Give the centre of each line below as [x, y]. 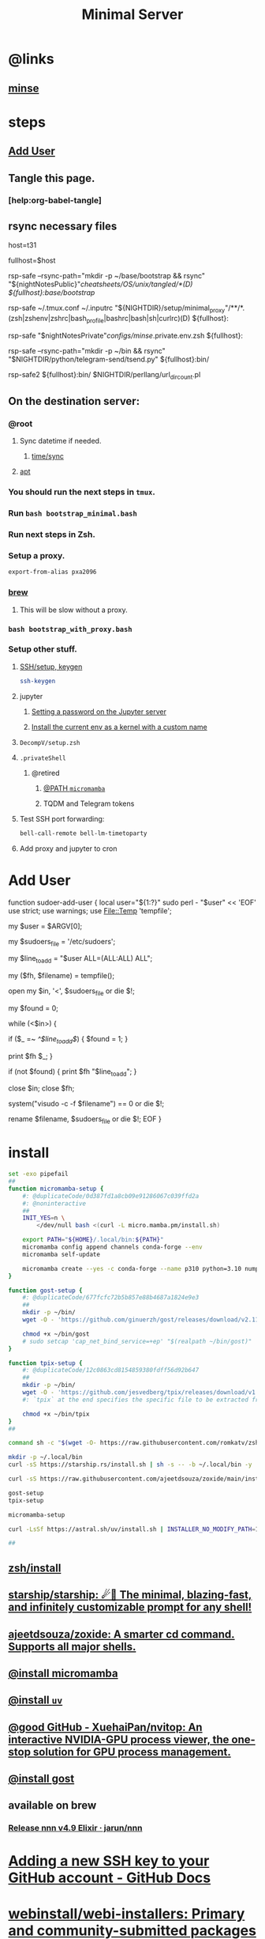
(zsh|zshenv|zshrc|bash [47, 319]
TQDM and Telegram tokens [89, 803]
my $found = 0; [34, 1008]
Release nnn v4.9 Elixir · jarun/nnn [75, 1828]
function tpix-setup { [45, 1363]
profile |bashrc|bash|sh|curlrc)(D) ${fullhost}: [157, 319]
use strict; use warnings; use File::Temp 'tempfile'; [90, 910]
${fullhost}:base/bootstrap [52, 293]
